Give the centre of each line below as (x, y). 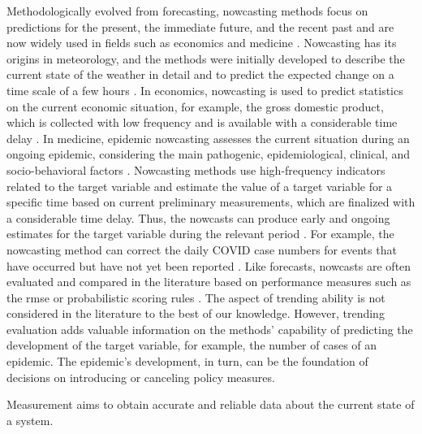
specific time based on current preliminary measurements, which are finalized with (211, 202)
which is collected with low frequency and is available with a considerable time (202, 122)
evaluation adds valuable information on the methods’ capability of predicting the (210, 329)
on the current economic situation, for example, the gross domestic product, (195, 106)
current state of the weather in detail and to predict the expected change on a (200, 74)
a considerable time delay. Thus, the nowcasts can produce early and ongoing (198, 217)
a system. (30, 420)
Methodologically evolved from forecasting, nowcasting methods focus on (187, 11)
